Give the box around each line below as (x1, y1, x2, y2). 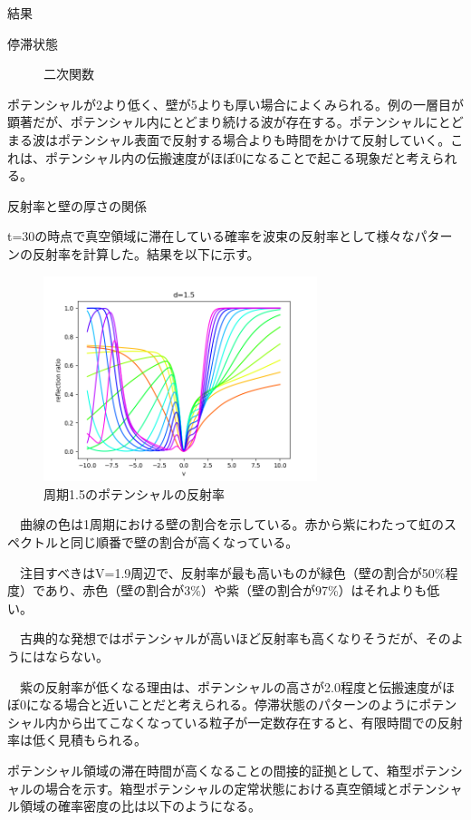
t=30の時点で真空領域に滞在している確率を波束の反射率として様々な (7, 227, 415, 246)
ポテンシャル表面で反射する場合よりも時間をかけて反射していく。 (57, 130, 451, 149)
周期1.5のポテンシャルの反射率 (43, 484, 225, 503)
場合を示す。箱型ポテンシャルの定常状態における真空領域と (44, 778, 399, 797)
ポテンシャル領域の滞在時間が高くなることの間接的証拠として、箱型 (7, 761, 412, 780)
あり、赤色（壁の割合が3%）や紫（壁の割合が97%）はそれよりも (44, 581, 428, 600)
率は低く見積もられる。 (7, 730, 147, 749)
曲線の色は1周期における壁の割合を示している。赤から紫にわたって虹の (19, 515, 444, 534)
